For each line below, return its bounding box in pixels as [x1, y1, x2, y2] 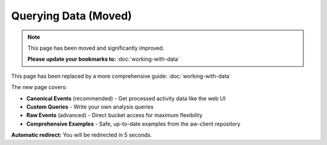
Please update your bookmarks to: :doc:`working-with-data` [27, 55, 180, 63]
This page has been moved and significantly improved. [27, 44, 165, 52]
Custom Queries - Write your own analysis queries [26, 103, 154, 110]
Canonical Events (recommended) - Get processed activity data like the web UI [26, 95, 226, 102]
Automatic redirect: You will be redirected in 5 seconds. [11, 131, 152, 139]
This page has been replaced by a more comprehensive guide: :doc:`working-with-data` [11, 72, 231, 79]
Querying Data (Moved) [11, 9, 133, 22]
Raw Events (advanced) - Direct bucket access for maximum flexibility [26, 112, 203, 119]
